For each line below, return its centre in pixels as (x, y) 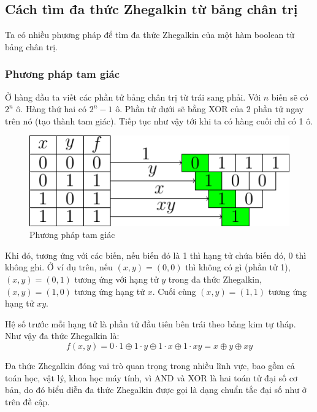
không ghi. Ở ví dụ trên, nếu (59, 267)
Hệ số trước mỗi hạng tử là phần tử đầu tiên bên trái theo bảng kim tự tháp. (151, 323)
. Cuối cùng (174, 291)
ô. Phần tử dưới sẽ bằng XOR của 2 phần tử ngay (210, 109)
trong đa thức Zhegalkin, (215, 279)
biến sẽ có (290, 97)
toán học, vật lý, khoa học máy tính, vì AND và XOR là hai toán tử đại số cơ (151, 377)
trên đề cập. (28, 401)
